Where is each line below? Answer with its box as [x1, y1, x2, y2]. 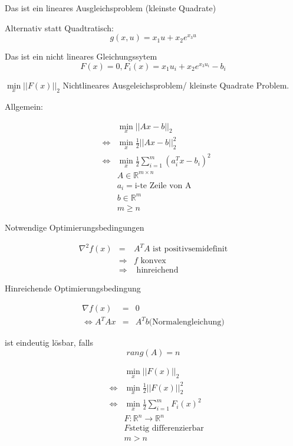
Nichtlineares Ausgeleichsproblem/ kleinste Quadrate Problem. [62, 78, 289, 91]
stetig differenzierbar [129, 424, 204, 433]
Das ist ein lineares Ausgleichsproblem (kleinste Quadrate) [5, 2, 216, 14]
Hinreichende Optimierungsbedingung [5, 282, 141, 294]
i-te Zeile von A [134, 181, 192, 190]
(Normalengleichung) [149, 318, 225, 327]
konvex [140, 257, 166, 265]
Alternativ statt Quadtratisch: [5, 21, 114, 34]
